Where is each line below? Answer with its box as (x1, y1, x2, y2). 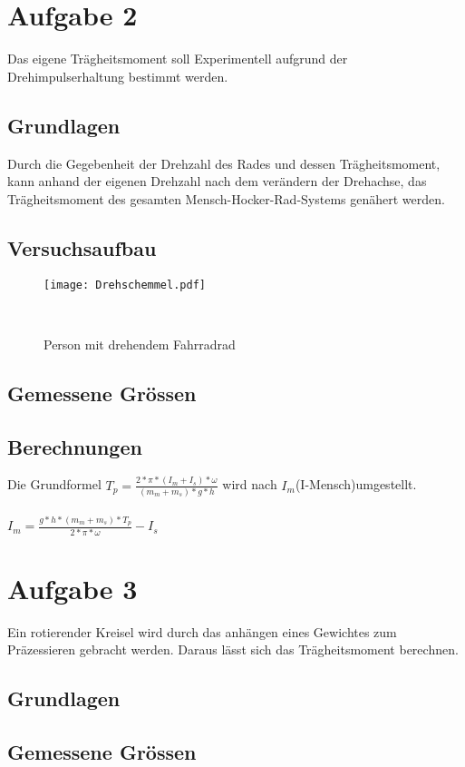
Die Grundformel (7, 475, 102, 494)
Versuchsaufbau (7, 233, 157, 261)
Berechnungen (7, 432, 142, 460)
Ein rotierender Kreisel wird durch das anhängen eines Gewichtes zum (7, 622, 397, 641)
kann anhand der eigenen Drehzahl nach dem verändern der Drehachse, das (7, 172, 427, 191)
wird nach (222, 475, 277, 494)
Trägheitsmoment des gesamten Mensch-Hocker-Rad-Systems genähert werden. (7, 189, 445, 208)
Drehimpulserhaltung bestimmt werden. (7, 66, 228, 85)
